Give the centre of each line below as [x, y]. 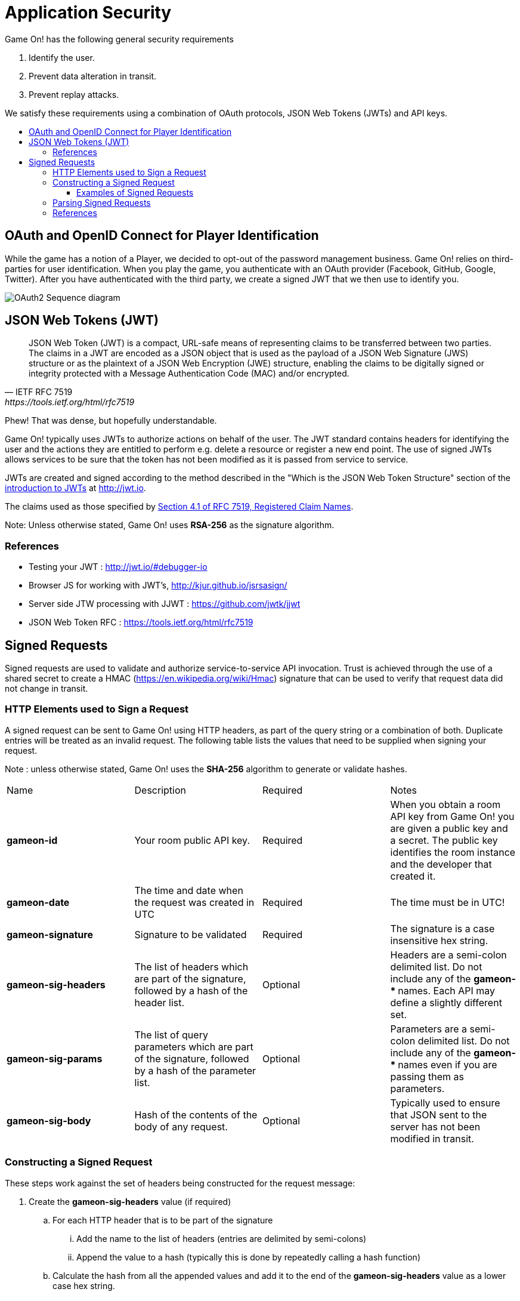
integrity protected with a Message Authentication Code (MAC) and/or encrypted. [189, 374]
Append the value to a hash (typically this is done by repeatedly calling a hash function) [248, 1257]
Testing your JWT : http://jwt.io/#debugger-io [118, 567]
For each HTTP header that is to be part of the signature [163, 1220]
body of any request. [181, 1126]
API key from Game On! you [452, 816]
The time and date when [189, 890]
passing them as [427, 1076]
